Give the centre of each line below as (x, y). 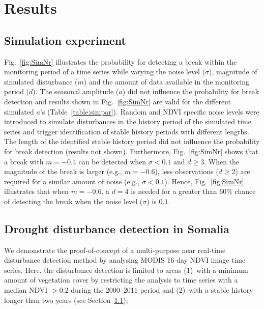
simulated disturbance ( (41, 81)
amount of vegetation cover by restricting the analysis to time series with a (121, 280)
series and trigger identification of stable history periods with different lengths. (127, 131)
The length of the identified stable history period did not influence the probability (132, 141)
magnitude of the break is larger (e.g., (63, 171)
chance (245, 191)
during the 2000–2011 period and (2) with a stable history (162, 290)
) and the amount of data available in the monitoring (166, 81)
